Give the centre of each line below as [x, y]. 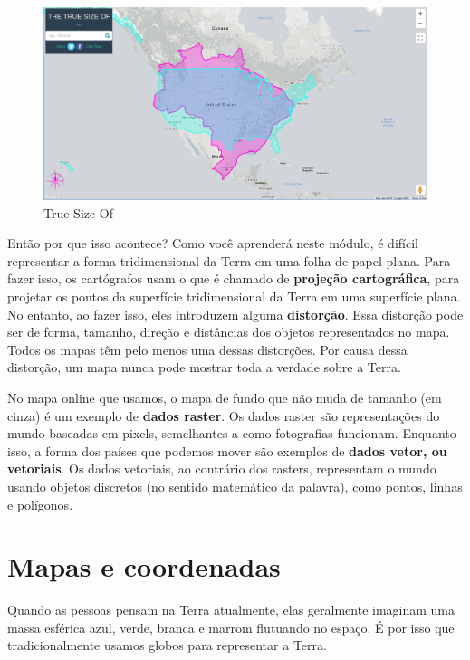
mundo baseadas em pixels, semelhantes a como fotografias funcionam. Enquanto [232, 433]
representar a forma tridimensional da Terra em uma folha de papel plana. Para [229, 260]
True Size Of [79, 212]
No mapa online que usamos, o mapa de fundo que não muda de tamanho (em [225, 397]
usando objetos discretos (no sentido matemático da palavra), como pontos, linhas [235, 486]
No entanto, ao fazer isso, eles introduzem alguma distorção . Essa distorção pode [235, 314]
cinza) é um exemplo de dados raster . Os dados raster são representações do [224, 415]
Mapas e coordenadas [144, 566]
